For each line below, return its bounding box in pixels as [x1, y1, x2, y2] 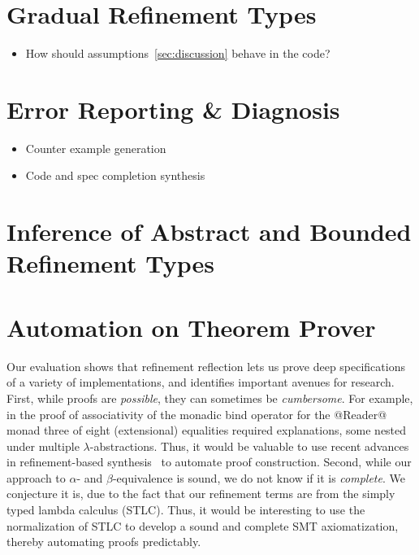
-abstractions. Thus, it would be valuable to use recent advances [89, 437, 409, 454]
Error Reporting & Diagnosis [6, 92, 340, 125]
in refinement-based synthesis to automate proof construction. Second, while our [6, 453, 412, 470]
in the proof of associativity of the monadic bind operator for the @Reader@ [6, 405, 387, 422]
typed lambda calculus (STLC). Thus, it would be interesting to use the [6, 501, 365, 518]
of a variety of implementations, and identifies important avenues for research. [6, 374, 395, 391]
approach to [6, 469, 66, 486]
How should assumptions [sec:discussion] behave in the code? [25, 45, 330, 62]
